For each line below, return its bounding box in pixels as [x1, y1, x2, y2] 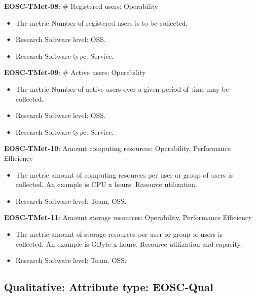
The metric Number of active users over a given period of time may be [15, 83, 229, 94]
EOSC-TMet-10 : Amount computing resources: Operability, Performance [4, 143, 231, 153]
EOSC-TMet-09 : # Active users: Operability [4, 67, 146, 77]
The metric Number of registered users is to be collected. [15, 17, 188, 28]
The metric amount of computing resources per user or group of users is [15, 169, 233, 180]
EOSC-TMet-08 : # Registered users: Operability [4, 1, 158, 11]
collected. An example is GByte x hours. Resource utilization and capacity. [15, 238, 242, 249]
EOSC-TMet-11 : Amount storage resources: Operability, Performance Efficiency [4, 212, 252, 223]
